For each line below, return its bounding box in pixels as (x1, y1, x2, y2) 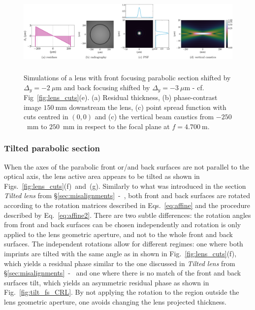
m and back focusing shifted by (56, 82, 150, 92)
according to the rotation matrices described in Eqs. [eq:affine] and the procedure (4, 200, 251, 210)
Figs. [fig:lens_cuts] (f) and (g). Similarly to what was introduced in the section (4, 180, 246, 191)
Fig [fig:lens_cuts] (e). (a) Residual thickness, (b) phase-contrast (24, 92, 218, 102)
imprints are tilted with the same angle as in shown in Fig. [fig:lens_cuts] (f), (4, 248, 237, 258)
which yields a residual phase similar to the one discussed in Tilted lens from (4, 258, 235, 268)
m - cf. (184, 82, 204, 92)
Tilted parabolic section (4, 142, 100, 154)
